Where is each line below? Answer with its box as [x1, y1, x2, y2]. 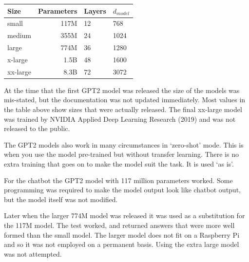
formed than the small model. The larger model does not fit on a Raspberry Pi [4, 229, 240, 240]
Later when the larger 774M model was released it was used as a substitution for [4, 210, 245, 221]
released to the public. [4, 123, 70, 133]
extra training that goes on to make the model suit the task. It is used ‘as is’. [4, 158, 234, 168]
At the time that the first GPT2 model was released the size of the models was [4, 85, 240, 95]
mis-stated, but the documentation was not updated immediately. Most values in [4, 94, 246, 105]
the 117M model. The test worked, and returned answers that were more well [4, 220, 235, 230]
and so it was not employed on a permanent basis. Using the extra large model [4, 239, 239, 249]
